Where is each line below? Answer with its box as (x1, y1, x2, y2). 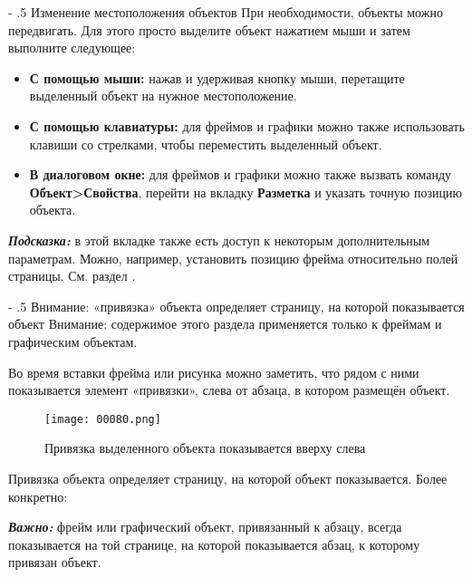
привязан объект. (8, 553, 101, 572)
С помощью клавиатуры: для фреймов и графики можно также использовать (29, 116, 465, 135)
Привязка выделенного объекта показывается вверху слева (44, 438, 366, 457)
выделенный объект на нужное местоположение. (29, 86, 297, 105)
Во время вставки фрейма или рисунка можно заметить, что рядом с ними (8, 362, 419, 381)
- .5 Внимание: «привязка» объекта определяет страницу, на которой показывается (8, 296, 465, 315)
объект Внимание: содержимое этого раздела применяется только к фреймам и (8, 314, 442, 333)
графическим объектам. (8, 332, 138, 351)
